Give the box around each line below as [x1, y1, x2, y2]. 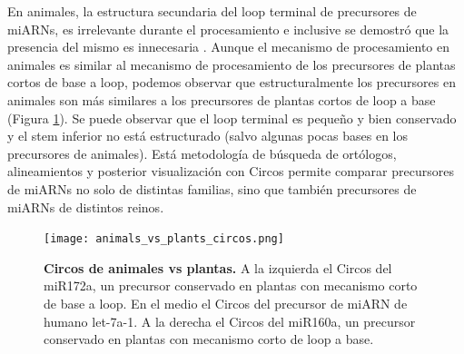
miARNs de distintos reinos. [7, 197, 164, 216]
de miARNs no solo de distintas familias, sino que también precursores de [7, 179, 417, 198]
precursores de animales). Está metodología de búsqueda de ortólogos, [7, 143, 397, 162]
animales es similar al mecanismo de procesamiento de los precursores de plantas [7, 54, 456, 74]
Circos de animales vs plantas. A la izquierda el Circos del [44, 258, 392, 277]
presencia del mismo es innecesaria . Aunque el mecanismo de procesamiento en [7, 37, 449, 56]
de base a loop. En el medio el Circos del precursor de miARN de [44, 293, 408, 312]
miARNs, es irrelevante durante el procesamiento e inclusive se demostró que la [7, 19, 449, 38]
